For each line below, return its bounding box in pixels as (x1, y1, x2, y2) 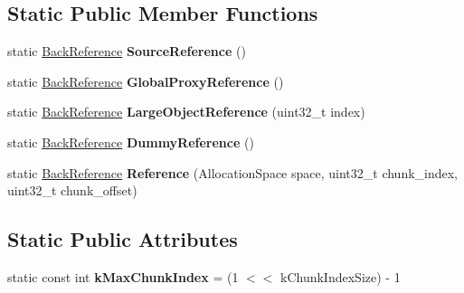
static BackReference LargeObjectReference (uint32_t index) (7, 102, 365, 121)
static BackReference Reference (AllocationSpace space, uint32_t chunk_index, (7, 163, 459, 182)
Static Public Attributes (7, 225, 238, 253)
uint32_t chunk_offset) (7, 181, 137, 200)
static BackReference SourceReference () (7, 42, 246, 61)
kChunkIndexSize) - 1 (280, 267, 401, 286)
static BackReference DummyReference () (7, 132, 254, 151)
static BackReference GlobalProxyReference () (7, 71, 284, 90)
